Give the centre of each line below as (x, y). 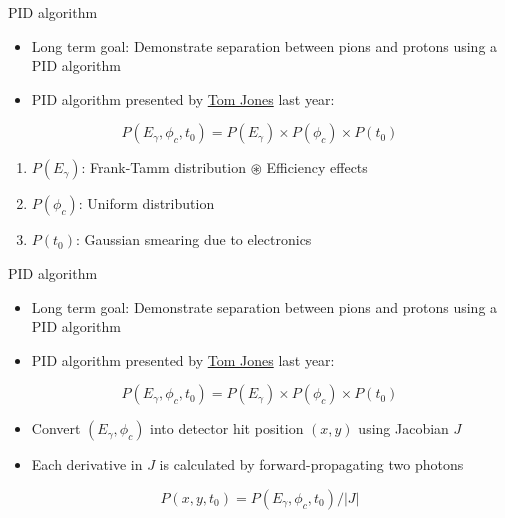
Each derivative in (87, 464)
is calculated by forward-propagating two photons (311, 464)
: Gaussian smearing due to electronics (194, 239)
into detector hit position (227, 428)
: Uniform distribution (146, 203)
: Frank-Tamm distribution (163, 167)
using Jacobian (403, 428)
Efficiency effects (317, 167)
